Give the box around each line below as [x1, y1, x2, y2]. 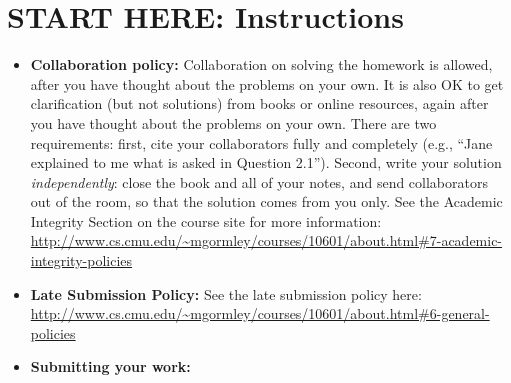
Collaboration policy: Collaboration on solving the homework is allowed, [30, 54, 493, 75]
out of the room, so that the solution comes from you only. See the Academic [30, 191, 503, 212]
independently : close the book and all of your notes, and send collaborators [30, 171, 488, 192]
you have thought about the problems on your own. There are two [30, 112, 437, 133]
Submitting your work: [30, 356, 191, 377]
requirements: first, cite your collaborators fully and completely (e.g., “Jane [30, 132, 493, 153]
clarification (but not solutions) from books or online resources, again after [30, 93, 489, 114]
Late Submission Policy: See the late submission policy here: [30, 283, 422, 304]
